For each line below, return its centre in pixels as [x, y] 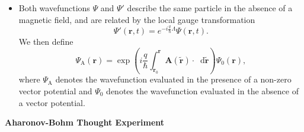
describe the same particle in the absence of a [210, 8]
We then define [46, 42]
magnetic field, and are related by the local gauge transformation [137, 19]
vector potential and [55, 91]
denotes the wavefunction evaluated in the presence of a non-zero [173, 79]
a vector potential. [52, 102]
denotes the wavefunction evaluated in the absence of [202, 91]
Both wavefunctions [54, 8]
